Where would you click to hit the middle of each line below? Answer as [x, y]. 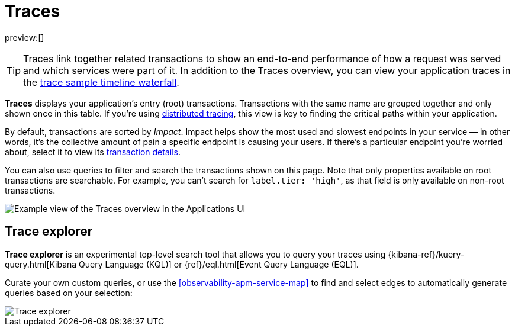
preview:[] [25, 37]
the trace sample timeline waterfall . [101, 82]
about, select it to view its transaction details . [93, 152]
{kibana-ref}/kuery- [426, 254]
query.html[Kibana [41, 264]
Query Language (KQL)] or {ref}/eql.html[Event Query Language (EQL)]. [219, 264]
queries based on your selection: [69, 293]
